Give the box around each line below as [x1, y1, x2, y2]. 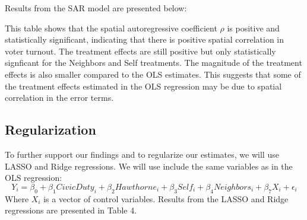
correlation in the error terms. [5, 91, 114, 104]
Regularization [5, 120, 96, 139]
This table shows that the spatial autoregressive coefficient [5, 21, 217, 34]
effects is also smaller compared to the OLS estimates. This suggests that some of [5, 68, 301, 80]
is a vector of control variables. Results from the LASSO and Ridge [43, 192, 289, 205]
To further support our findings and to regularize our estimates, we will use [5, 148, 279, 160]
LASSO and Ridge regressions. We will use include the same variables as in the [5, 160, 293, 172]
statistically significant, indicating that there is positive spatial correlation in [5, 33, 284, 46]
